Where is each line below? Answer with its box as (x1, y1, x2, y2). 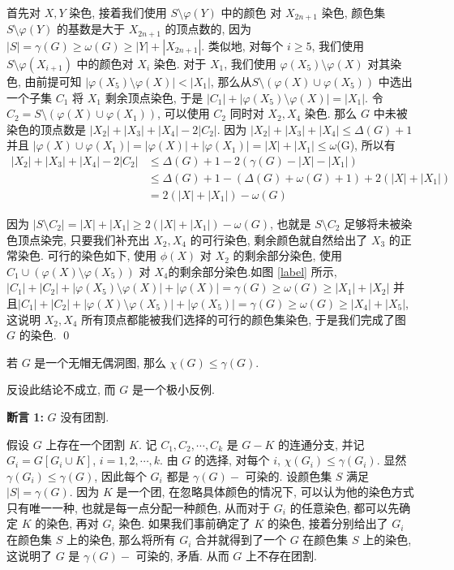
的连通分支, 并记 (278, 435, 365, 452)
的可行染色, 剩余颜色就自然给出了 (190, 231, 368, 248)
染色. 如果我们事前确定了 (118, 515, 251, 532)
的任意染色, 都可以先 (289, 499, 400, 516)
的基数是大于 (57, 20, 126, 37)
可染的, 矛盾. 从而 (135, 546, 229, 564)
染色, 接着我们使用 (69, 4, 167, 20)
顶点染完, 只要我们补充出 (17, 231, 150, 248)
